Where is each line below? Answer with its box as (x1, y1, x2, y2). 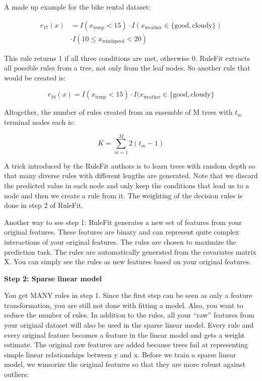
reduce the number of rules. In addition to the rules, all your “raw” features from (4, 310, 254, 320)
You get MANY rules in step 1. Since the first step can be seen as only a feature (4, 290, 252, 300)
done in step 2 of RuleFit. (4, 200, 84, 210)
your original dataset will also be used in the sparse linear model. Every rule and (4, 320, 254, 330)
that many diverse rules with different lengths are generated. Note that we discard (4, 170, 258, 181)
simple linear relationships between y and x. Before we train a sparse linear (4, 349, 236, 359)
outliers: (4, 369, 29, 379)
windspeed (102, 39, 125, 44)
